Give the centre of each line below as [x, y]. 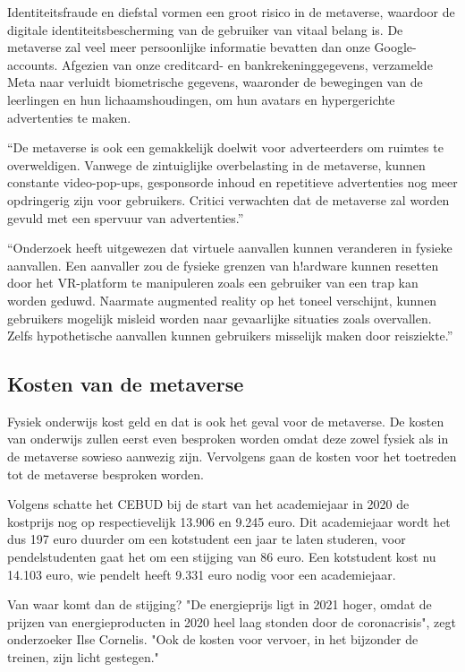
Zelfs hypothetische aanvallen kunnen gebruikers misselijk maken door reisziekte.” [230, 336]
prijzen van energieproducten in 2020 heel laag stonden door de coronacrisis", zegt [232, 621]
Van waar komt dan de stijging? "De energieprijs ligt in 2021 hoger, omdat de [220, 604]
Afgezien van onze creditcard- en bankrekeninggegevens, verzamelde [247, 64]
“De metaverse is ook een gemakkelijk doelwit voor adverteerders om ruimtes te [225, 147]
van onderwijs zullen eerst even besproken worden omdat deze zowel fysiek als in [228, 439]
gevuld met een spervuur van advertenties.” [126, 217]
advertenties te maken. [69, 117]
